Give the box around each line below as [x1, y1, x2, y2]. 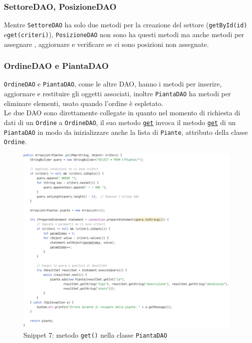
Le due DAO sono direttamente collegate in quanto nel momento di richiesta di [4, 107, 240, 118]
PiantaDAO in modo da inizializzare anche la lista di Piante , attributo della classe [4, 127, 248, 137]
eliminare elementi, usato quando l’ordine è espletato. [4, 98, 163, 108]
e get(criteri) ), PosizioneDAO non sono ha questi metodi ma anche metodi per [4, 29, 244, 39]
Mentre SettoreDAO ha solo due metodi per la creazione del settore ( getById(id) [4, 20, 248, 30]
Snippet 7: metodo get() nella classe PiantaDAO [23, 330, 167, 340]
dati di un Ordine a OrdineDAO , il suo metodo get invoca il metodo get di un [4, 117, 236, 127]
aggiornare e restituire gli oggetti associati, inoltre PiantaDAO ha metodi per [4, 88, 231, 98]
